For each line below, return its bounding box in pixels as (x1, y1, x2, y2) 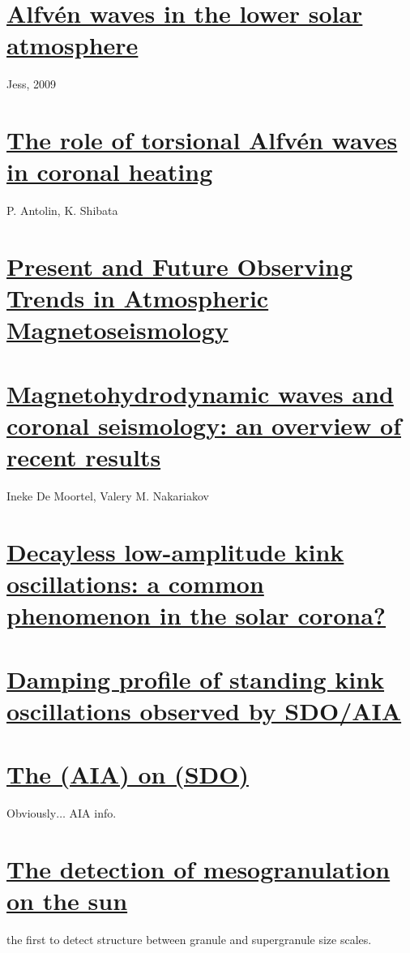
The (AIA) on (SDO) (6, 758, 249, 791)
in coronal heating (6, 155, 213, 188)
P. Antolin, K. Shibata (6, 202, 118, 219)
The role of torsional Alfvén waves (6, 123, 398, 157)
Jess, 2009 (6, 75, 56, 92)
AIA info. (69, 805, 117, 822)
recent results (6, 440, 161, 474)
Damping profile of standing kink (6, 662, 385, 695)
